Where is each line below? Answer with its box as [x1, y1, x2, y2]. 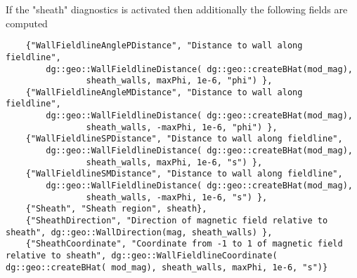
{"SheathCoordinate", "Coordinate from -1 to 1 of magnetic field [25, 239, 343, 249]
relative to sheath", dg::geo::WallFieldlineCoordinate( [6, 251, 278, 260]
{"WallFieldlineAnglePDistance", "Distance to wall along [25, 41, 303, 51]
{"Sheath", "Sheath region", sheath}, [25, 204, 207, 214]
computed [6, 15, 48, 30]
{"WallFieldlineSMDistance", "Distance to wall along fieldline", [25, 169, 343, 179]
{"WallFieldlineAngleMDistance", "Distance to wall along [25, 87, 303, 97]
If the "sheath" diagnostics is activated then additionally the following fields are [6, 2, 348, 16]
